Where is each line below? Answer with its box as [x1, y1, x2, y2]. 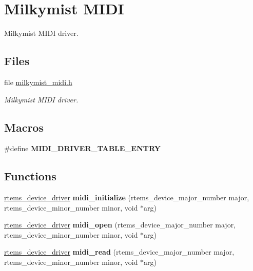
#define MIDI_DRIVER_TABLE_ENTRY [4, 143, 161, 154]
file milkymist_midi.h [4, 76, 72, 87]
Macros [4, 119, 44, 135]
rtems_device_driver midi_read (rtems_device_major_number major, [4, 246, 235, 257]
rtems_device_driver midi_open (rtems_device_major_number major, [4, 219, 236, 230]
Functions [4, 168, 56, 184]
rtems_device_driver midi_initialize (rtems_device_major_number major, [4, 192, 249, 203]
